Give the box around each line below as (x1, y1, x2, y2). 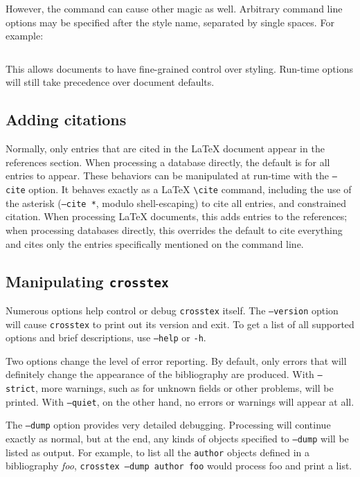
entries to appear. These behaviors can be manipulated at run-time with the (6, 168, 330, 183)
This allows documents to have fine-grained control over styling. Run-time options (6, 61, 353, 75)
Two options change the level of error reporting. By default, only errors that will (6, 353, 347, 368)
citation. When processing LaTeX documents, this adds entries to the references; (6, 209, 348, 224)
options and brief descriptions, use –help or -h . (6, 330, 206, 345)
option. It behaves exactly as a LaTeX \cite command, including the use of (28, 182, 352, 197)
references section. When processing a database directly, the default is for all (6, 154, 330, 169)
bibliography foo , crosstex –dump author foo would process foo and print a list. (6, 458, 352, 473)
